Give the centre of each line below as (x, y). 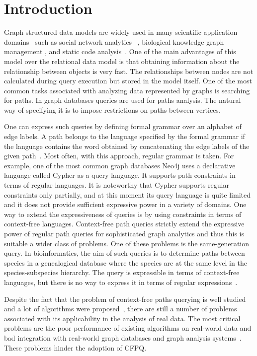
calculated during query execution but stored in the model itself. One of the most (128, 81)
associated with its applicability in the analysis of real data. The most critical (122, 318)
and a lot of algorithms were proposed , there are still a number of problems (121, 309)
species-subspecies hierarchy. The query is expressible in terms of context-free (122, 272)
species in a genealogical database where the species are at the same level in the (126, 262)
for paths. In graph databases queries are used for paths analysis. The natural (123, 100)
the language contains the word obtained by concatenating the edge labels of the (127, 146)
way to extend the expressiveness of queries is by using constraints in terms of (123, 214)
